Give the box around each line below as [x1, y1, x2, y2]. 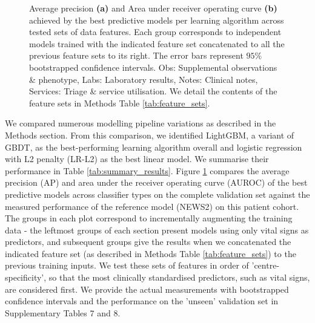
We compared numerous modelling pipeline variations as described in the [5, 117, 276, 129]
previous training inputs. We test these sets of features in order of [5, 259, 249, 272]
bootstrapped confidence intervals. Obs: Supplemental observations [29, 60, 277, 73]
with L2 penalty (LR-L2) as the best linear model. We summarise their [5, 152, 269, 165]
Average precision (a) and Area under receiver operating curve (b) [29, 2, 277, 14]
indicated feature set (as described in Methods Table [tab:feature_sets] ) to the [5, 247, 296, 259]
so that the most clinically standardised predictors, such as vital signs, [48, 271, 310, 284]
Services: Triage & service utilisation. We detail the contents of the [29, 85, 277, 97]
